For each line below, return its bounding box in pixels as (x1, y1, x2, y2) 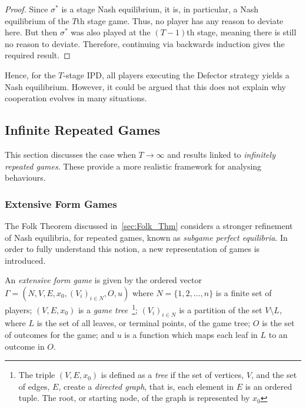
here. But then (5, 26, 58, 38)
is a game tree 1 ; (78, 301, 138, 316)
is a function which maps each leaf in (124, 328, 258, 340)
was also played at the (71, 26, 151, 38)
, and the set (251, 369, 297, 381)
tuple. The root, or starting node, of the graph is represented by (18, 392, 250, 404)
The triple (18, 369, 55, 381)
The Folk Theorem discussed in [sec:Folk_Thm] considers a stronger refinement (5, 219, 293, 231)
